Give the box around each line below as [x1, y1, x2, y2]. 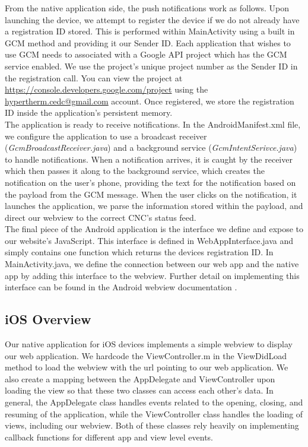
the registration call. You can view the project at [5, 71, 183, 84]
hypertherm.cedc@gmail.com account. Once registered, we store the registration [5, 94, 294, 107]
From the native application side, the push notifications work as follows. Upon [5, 2, 290, 14]
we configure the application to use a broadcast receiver [5, 129, 207, 142]
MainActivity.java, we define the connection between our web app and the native [5, 258, 299, 270]
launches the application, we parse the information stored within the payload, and [5, 199, 303, 212]
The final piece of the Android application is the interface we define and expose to [5, 223, 304, 235]
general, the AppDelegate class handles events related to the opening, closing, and [5, 396, 303, 408]
